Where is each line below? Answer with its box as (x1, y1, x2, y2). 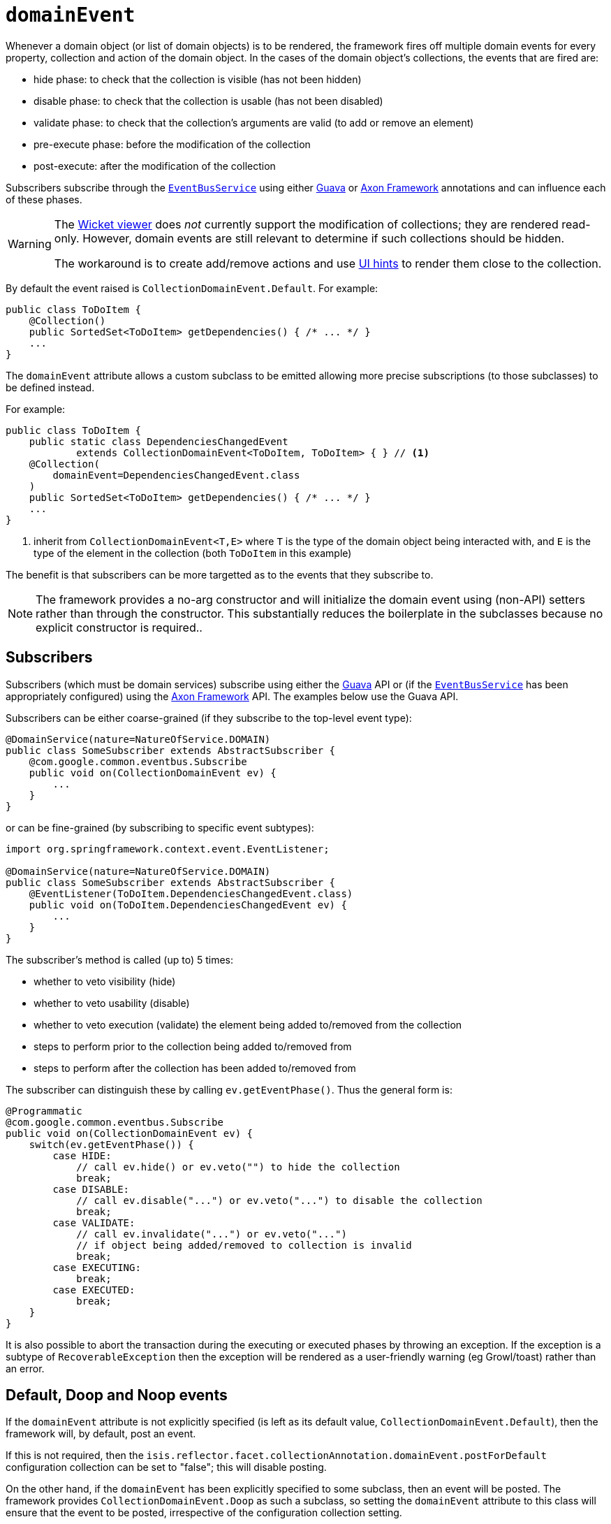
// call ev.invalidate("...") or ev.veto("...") (76, 1228, 347, 1240)
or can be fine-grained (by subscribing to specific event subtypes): (6, 821, 314, 834)
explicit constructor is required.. (36, 620, 203, 634)
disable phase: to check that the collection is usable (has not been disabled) (34, 94, 383, 107)
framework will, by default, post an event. (6, 1428, 196, 1440)
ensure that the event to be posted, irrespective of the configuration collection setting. (6, 1507, 402, 1519)
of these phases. (6, 193, 82, 205)
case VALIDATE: (52, 1217, 135, 1228)
